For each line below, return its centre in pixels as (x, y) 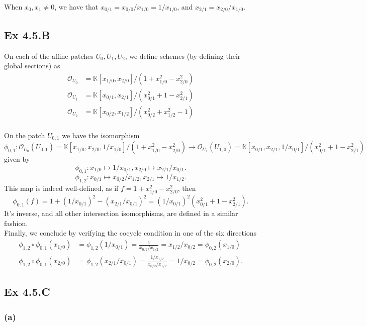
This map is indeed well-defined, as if (61, 188)
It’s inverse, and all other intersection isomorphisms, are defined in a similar (121, 213)
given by (17, 159)
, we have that (76, 7)
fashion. (16, 223)
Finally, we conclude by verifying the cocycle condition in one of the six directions (130, 233)
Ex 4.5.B (27, 34)
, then (187, 188)
